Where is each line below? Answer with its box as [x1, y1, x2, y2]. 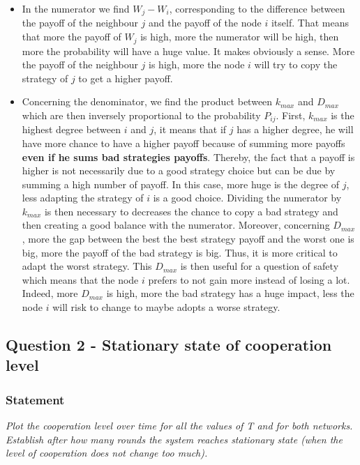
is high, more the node [149, 57, 245, 72]
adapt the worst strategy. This [22, 259, 152, 273]
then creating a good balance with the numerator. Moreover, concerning [22, 218, 330, 232]
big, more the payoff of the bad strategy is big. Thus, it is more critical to [22, 245, 338, 259]
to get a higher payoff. [78, 70, 173, 85]
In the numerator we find [22, 1, 130, 15]
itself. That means [271, 15, 349, 30]
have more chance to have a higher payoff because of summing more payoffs [22, 135, 345, 150]
